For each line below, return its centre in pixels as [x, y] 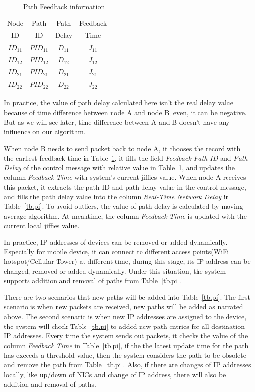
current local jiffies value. [42, 225]
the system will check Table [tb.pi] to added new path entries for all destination [125, 326]
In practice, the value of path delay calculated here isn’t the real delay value [119, 103]
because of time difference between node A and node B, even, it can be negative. [125, 112]
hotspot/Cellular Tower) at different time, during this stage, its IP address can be [127, 261]
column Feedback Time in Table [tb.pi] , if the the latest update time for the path [126, 345]
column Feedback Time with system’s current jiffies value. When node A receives [125, 177]
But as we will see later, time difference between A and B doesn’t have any [117, 122]
